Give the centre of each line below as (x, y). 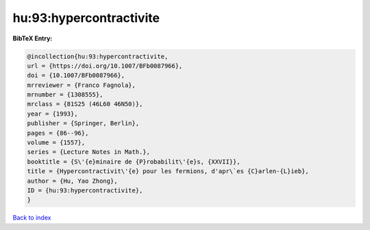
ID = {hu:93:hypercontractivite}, (85, 191)
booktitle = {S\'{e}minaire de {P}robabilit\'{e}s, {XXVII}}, (134, 162)
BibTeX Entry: (33, 38)
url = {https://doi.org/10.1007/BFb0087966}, (105, 66)
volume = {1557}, (56, 143)
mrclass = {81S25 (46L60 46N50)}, (85, 104)
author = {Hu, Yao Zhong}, (72, 181)
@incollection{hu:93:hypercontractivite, (98, 56)
